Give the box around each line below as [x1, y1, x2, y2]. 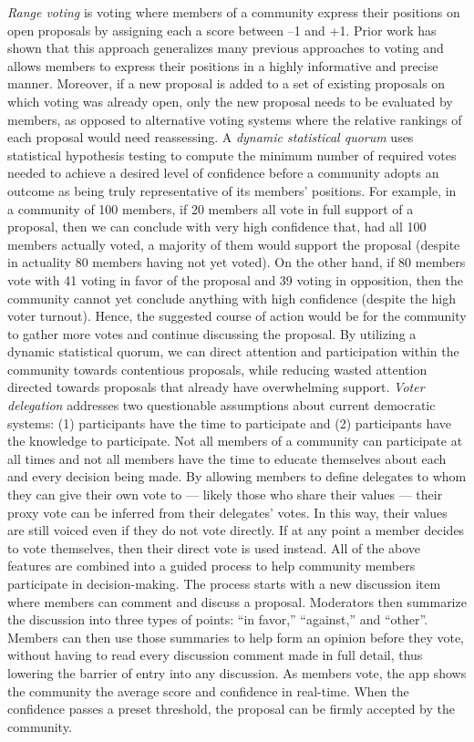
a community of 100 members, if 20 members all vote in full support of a [7, 199, 414, 218]
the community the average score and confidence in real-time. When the [7, 681, 409, 700]
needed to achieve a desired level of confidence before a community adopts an [7, 163, 439, 182]
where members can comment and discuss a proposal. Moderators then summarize [7, 592, 467, 611]
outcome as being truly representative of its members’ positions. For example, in [7, 180, 457, 200]
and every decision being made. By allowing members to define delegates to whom [7, 467, 467, 486]
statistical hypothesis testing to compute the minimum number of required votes [7, 145, 457, 164]
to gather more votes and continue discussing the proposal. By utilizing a [7, 324, 417, 343]
